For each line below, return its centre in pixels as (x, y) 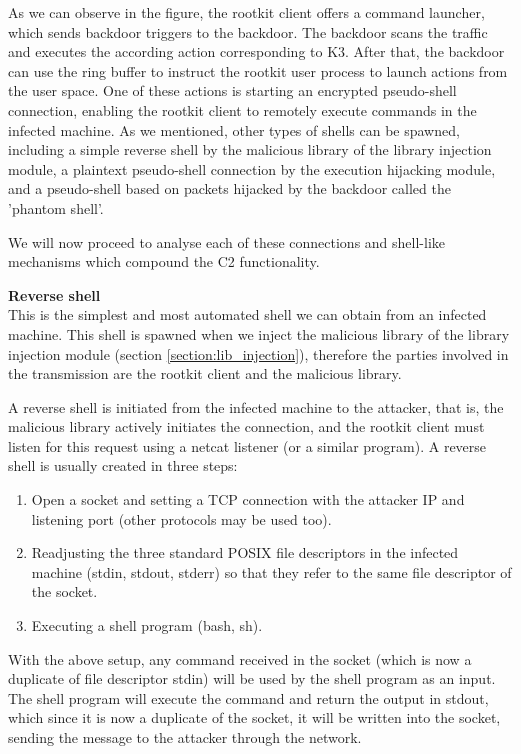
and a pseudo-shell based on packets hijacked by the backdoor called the (229, 188)
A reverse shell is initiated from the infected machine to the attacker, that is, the (256, 406)
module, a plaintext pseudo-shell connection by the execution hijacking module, (252, 168)
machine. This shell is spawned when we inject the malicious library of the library (259, 333)
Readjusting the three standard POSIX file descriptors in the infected (245, 552)
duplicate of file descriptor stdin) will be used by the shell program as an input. (252, 678)
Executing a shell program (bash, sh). (147, 625)
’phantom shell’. (56, 207)
